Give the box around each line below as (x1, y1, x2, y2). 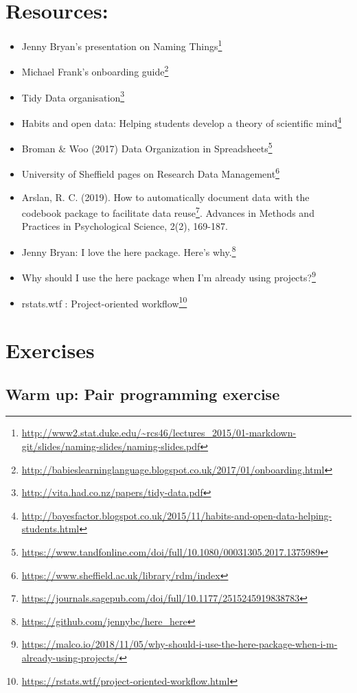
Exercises (5, 336, 95, 364)
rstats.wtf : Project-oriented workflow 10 (21, 294, 187, 310)
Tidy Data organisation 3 (21, 88, 125, 104)
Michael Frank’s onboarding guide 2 (21, 62, 169, 79)
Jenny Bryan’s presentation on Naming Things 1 (21, 37, 222, 53)
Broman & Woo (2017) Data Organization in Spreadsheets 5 (21, 139, 273, 155)
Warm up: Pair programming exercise (5, 383, 280, 404)
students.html (21, 521, 80, 536)
